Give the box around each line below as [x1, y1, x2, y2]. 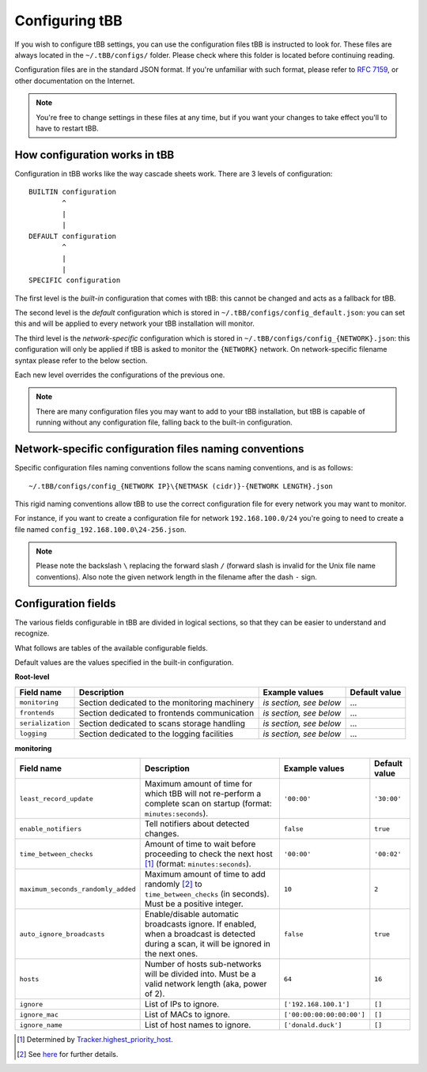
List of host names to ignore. [145, 1020, 251, 1031]
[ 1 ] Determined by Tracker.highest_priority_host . [17, 1035, 173, 1044]
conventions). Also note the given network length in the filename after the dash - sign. [36, 572, 318, 581]
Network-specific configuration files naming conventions [14, 443, 304, 456]
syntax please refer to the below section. [14, 356, 148, 365]
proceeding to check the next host [145, 848, 273, 859]
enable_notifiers [19, 825, 82, 833]
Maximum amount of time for [145, 779, 253, 790]
